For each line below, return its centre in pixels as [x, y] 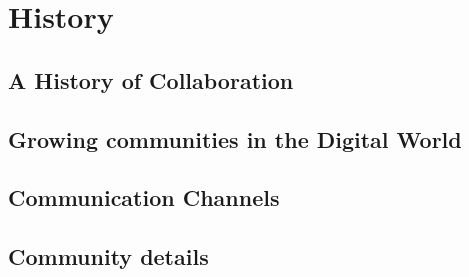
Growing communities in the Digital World [235, 138]
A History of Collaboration [151, 79]
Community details [108, 256]
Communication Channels [144, 197]
